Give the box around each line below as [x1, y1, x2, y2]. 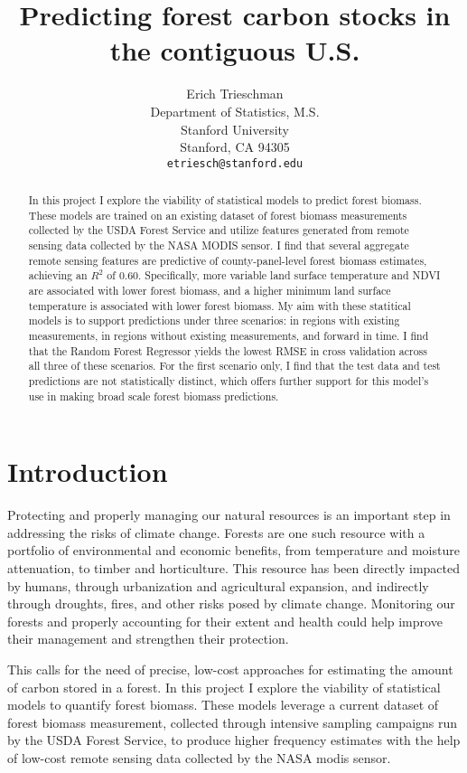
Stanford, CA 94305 [180, 137, 290, 156]
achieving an [28, 268, 88, 283]
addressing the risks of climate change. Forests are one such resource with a [7, 523, 425, 542]
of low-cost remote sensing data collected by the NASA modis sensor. [7, 748, 391, 767]
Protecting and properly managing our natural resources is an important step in [7, 505, 451, 524]
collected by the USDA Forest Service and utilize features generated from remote [28, 222, 409, 238]
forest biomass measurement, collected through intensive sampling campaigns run [7, 712, 458, 731]
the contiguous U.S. [109, 32, 360, 69]
